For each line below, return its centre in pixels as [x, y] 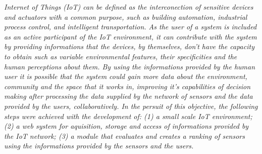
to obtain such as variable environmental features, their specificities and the [121, 56]
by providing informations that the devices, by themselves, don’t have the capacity [129, 46]
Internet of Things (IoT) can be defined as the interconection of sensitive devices [129, 7]
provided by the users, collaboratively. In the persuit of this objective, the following [131, 106]
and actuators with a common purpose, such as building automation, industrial [126, 16]
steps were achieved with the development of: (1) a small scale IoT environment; [128, 116]
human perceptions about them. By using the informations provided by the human [130, 66]
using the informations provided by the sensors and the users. [99, 146]
